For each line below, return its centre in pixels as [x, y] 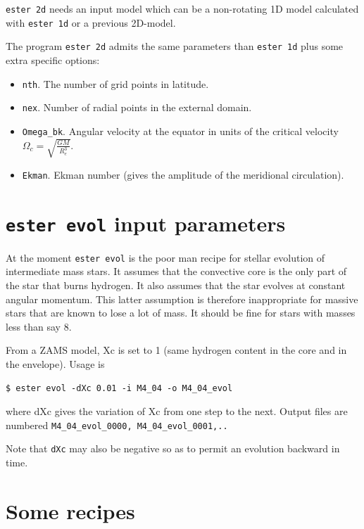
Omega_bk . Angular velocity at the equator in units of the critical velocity [180, 130]
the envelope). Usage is [55, 363]
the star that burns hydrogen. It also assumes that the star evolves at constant [176, 285]
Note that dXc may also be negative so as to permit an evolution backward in [173, 448]
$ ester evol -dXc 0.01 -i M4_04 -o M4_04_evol [119, 388]
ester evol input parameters [146, 223]
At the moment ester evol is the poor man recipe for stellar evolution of [165, 257]
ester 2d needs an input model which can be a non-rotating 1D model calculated [182, 8]
